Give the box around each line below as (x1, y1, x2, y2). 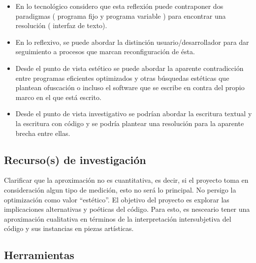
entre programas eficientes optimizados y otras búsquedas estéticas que (15, 72, 229, 83)
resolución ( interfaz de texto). (15, 20, 107, 31)
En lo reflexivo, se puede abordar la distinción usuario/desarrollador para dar (15, 36, 249, 47)
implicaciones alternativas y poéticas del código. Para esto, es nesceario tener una (4, 204, 250, 214)
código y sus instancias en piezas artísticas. (4, 223, 134, 233)
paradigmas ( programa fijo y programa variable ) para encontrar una (15, 10, 226, 21)
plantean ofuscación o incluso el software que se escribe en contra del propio (15, 82, 245, 93)
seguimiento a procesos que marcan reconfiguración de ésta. (15, 46, 195, 57)
